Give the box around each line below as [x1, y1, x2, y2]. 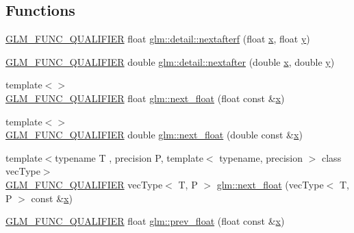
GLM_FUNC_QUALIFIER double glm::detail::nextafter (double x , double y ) [5, 54, 335, 69]
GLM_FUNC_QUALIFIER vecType [5, 177, 163, 191]
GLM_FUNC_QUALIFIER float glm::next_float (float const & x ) [5, 90, 285, 105]
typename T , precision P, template [55, 150, 203, 164]
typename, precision [219, 150, 303, 164]
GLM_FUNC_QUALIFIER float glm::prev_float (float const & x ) [5, 214, 285, 228]
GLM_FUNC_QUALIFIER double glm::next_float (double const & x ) [5, 127, 303, 142]
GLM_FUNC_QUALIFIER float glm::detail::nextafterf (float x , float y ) [5, 32, 310, 46]
